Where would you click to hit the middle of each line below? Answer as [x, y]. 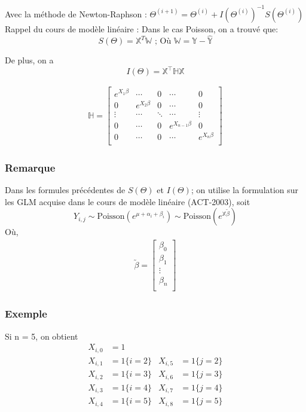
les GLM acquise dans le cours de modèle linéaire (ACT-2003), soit [128, 201]
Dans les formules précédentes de [65, 190]
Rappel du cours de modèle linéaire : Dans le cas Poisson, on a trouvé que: [142, 28]
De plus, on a [29, 60]
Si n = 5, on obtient [42, 336]
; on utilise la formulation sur [245, 190]
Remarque [30, 167]
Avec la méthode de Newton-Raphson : [76, 13]
